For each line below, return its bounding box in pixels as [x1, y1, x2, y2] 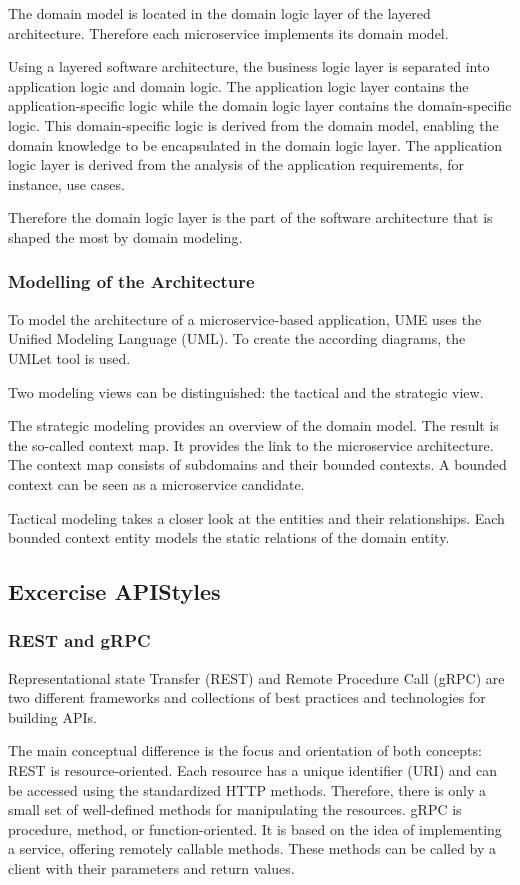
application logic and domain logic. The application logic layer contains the [8, 75, 469, 96]
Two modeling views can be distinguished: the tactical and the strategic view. [8, 381, 484, 402]
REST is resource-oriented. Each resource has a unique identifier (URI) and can [8, 760, 497, 781]
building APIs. [8, 706, 97, 727]
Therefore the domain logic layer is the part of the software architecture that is [8, 207, 493, 228]
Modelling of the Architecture [8, 269, 255, 294]
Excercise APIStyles [8, 576, 221, 607]
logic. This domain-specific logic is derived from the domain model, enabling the [8, 114, 499, 135]
